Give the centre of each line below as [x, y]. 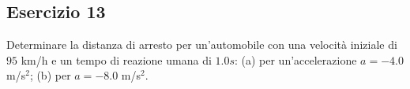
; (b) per [50, 75]
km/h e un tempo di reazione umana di [116, 59]
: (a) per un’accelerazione [295, 59]
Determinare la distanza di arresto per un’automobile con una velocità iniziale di [202, 44]
